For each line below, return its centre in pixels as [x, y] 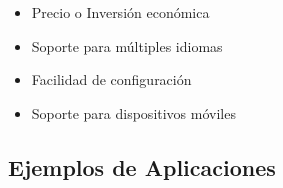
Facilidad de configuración [111, 79]
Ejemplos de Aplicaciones [142, 166]
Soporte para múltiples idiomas [127, 45]
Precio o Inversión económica [120, 12]
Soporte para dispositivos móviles [133, 112]
